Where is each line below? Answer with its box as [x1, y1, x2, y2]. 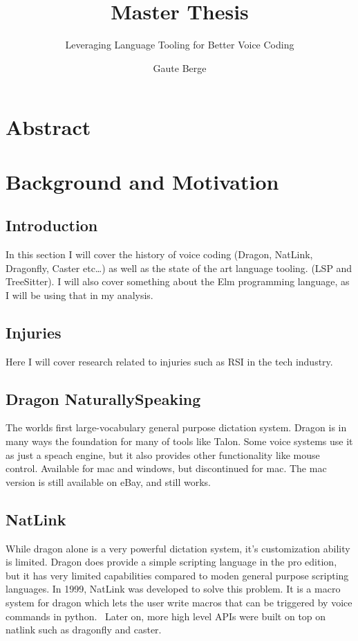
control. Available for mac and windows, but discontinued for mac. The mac [6, 461, 327, 476]
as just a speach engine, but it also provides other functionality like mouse [6, 447, 320, 462]
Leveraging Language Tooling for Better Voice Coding [65, 37, 294, 52]
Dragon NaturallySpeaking [6, 388, 201, 409]
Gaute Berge [153, 60, 207, 75]
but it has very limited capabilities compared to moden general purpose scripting [6, 568, 349, 582]
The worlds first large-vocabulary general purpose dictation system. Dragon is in [6, 420, 347, 435]
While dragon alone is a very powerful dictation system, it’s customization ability [6, 541, 350, 555]
